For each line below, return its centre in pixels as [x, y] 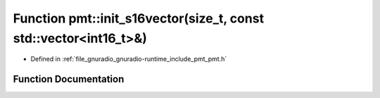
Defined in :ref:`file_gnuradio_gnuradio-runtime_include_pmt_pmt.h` [129, 59]
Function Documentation [69, 79]
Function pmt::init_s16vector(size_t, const [138, 18]
